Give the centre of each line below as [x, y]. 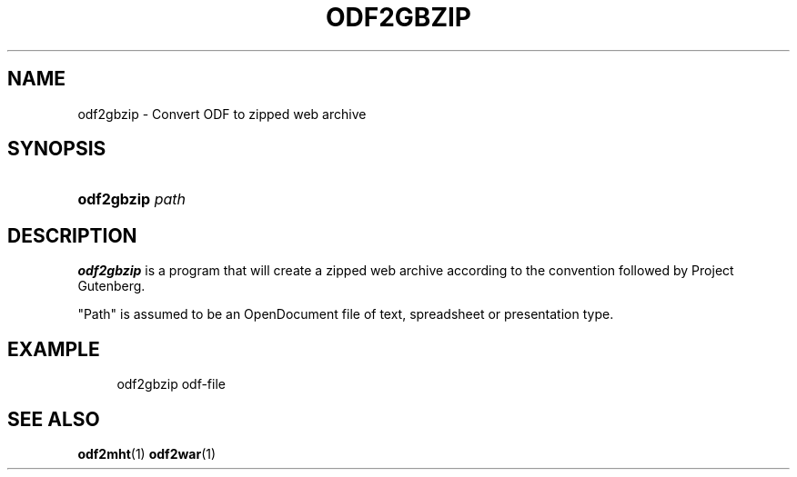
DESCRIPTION [72, 235]
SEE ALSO [54, 419]
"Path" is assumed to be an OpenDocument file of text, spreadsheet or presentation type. [346, 314]
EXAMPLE [54, 349]
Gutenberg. [111, 286]
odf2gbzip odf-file [171, 384]
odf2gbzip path [132, 199]
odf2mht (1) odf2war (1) [147, 453]
